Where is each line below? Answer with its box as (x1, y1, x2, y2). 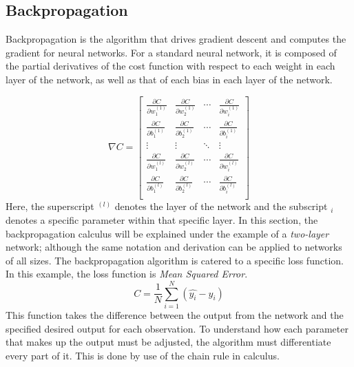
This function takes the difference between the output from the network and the (6, 308, 344, 322)
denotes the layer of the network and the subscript (114, 199, 328, 213)
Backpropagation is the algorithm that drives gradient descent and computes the (6, 32, 346, 46)
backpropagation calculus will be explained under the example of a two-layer (6, 226, 329, 240)
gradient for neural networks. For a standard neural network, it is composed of (6, 45, 337, 59)
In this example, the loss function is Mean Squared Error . (6, 266, 248, 281)
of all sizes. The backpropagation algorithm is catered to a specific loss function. (6, 253, 344, 267)
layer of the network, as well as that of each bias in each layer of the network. (6, 72, 333, 86)
